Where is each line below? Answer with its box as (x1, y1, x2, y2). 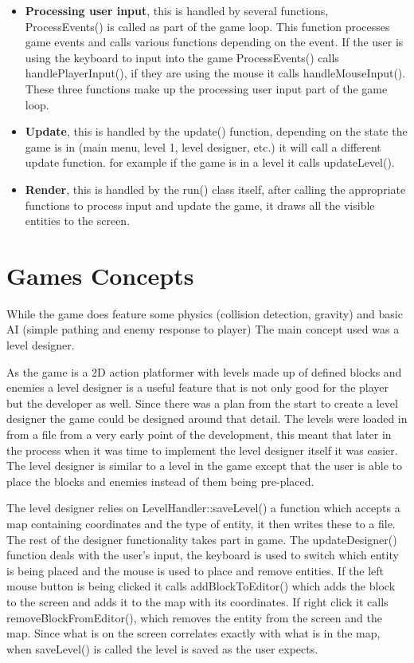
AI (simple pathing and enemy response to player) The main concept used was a (6, 321, 400, 337)
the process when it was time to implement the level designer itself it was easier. (6, 441, 398, 458)
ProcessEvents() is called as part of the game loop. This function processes (25, 18, 390, 34)
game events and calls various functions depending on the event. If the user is (25, 34, 404, 50)
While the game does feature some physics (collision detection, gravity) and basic (6, 305, 403, 322)
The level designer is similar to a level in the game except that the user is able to (6, 457, 403, 474)
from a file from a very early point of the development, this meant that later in (6, 426, 392, 442)
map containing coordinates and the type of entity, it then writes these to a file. (6, 515, 396, 531)
